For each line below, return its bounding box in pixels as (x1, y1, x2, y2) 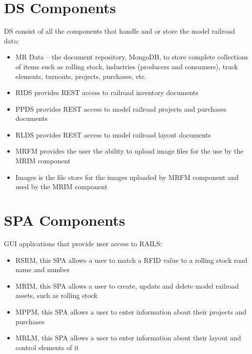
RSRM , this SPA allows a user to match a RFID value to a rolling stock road (15, 255, 248, 265)
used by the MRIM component (15, 181, 107, 192)
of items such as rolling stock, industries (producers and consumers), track (15, 61, 238, 71)
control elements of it (15, 342, 79, 352)
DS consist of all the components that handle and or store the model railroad (4, 26, 235, 36)
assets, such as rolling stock (15, 290, 98, 300)
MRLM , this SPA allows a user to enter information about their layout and (15, 333, 241, 343)
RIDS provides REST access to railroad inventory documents (15, 87, 198, 98)
